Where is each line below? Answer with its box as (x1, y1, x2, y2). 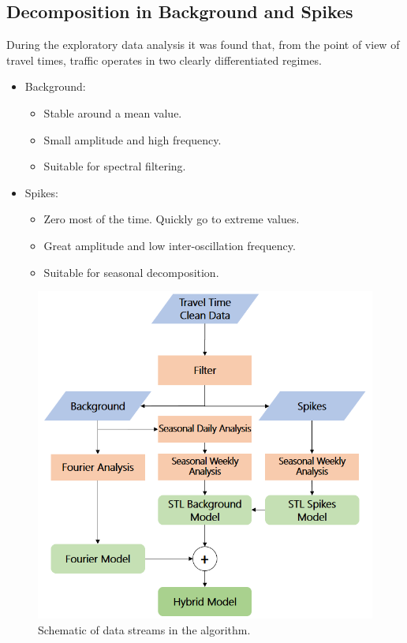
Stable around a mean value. (43, 104, 182, 121)
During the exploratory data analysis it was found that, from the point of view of (6, 36, 400, 53)
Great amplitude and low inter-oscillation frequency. (43, 237, 296, 253)
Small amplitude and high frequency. (43, 131, 222, 148)
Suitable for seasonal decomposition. (43, 264, 219, 280)
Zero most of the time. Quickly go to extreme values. (43, 211, 300, 227)
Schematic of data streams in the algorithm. (38, 621, 251, 637)
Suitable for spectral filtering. (43, 158, 186, 174)
